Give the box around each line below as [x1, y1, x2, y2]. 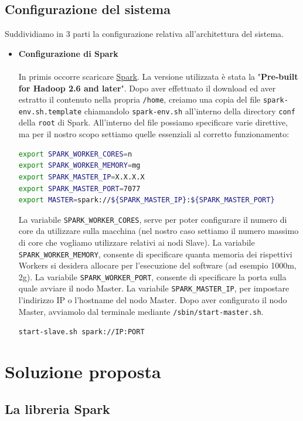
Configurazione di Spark [18, 47, 118, 59]
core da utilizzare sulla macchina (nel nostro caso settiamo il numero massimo [18, 225, 299, 237]
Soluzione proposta [5, 359, 161, 383]
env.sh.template [18, 107, 82, 116]
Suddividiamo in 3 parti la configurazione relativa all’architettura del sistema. [5, 28, 284, 40]
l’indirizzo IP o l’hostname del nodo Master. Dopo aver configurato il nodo [18, 294, 287, 306]
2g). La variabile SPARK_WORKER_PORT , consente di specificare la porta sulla [18, 270, 287, 283]
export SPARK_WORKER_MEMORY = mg [18, 161, 141, 170]
